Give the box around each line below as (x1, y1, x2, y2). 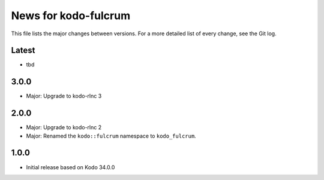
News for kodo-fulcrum (11, 9, 131, 22)
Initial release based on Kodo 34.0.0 (26, 163, 115, 170)
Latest (11, 45, 35, 56)
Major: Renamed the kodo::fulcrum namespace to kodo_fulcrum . (26, 132, 196, 139)
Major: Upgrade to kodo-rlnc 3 (26, 93, 102, 100)
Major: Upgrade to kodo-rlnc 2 (26, 124, 102, 131)
